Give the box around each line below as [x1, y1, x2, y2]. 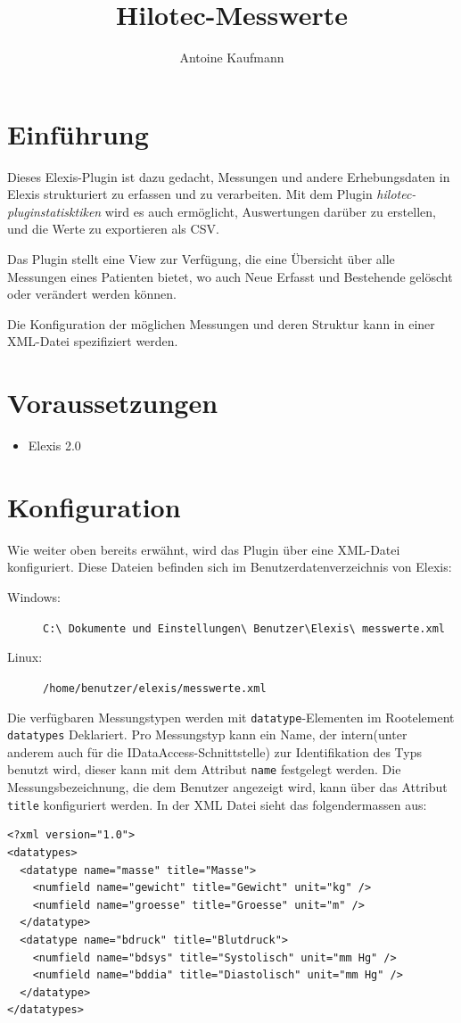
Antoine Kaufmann [179, 48, 284, 67]
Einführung [7, 115, 149, 152]
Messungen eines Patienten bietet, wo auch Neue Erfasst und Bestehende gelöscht [7, 267, 453, 285]
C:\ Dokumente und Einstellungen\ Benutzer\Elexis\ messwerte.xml [43, 622, 446, 635]
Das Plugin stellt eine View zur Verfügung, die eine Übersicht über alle [7, 250, 395, 268]
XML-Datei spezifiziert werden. [7, 332, 178, 351]
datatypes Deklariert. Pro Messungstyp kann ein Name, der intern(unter [7, 725, 407, 744]
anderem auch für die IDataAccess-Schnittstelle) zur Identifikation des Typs [7, 742, 423, 761]
